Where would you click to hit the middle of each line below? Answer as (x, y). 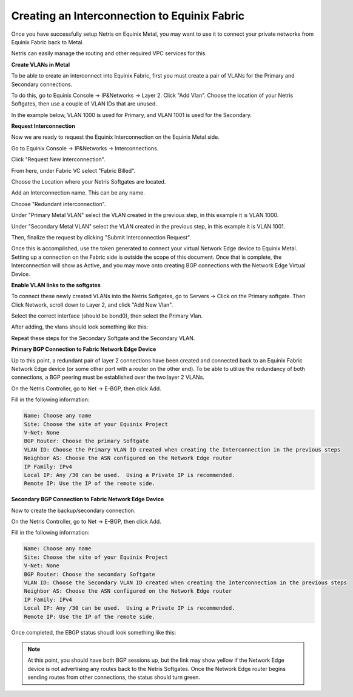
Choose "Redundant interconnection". (59, 204)
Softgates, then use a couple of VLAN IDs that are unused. (84, 104)
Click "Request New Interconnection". (58, 159)
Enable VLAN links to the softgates (56, 285)
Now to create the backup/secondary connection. (73, 510)
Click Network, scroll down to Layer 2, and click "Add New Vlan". (92, 305)
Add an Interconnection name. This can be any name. (78, 193)
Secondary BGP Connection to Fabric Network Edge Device (88, 499)
